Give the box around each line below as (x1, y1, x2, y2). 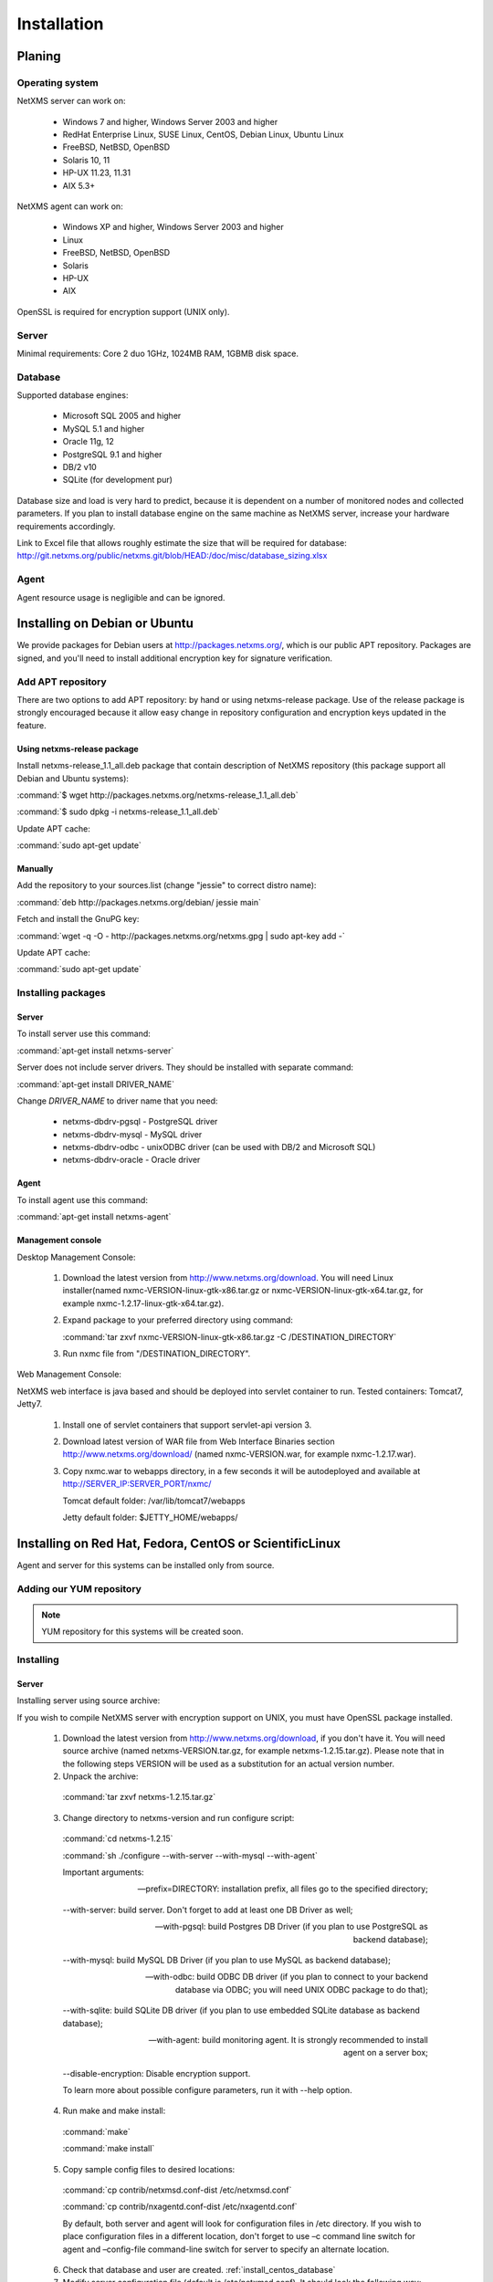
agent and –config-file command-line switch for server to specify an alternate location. (62, 2244, 390, 2255)
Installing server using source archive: (16, 1695, 161, 1706)
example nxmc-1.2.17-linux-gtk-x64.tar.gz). (62, 1297, 225, 1309)
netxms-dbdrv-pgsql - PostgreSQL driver (62, 1116, 218, 1127)
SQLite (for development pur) (62, 475, 173, 486)
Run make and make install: (62, 2105, 166, 2117)
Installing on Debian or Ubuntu (16, 616, 194, 632)
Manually (16, 864, 54, 874)
